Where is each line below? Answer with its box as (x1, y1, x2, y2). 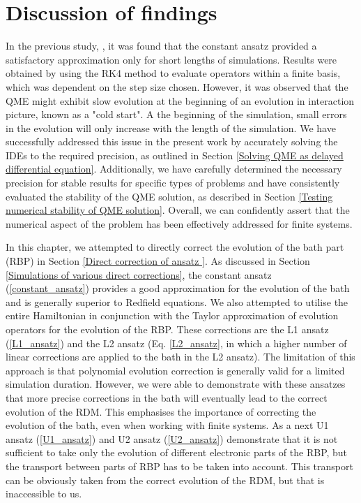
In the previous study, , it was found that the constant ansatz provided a (6, 38, 317, 53)
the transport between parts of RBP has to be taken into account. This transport (6, 458, 353, 473)
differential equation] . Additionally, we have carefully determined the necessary (6, 161, 342, 176)
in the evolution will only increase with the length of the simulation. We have (6, 120, 336, 135)
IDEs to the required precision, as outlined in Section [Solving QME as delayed (6, 147, 344, 162)
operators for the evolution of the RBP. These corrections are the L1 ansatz (6, 322, 329, 336)
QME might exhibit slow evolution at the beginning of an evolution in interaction (6, 93, 355, 108)
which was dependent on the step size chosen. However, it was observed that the (6, 79, 348, 94)
